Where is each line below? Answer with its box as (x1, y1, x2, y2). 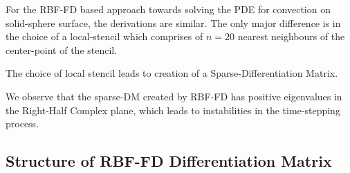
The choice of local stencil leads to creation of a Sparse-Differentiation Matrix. (6, 66, 338, 80)
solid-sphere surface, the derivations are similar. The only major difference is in (6, 15, 341, 30)
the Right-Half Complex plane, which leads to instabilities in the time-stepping (6, 102, 340, 117)
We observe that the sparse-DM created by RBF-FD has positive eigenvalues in (6, 89, 342, 103)
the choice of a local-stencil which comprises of (6, 29, 203, 44)
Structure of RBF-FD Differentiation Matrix (6, 150, 332, 172)
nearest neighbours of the (237, 29, 345, 44)
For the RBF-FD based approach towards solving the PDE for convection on (6, 2, 331, 16)
